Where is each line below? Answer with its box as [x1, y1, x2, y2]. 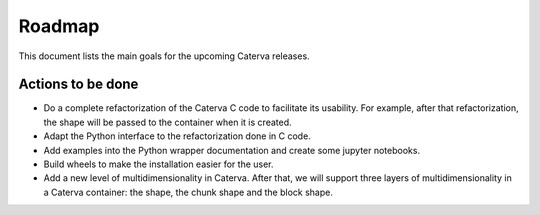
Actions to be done [18, 76, 139, 93]
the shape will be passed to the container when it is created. [43, 116, 292, 128]
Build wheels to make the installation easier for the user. [43, 158, 274, 170]
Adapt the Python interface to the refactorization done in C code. [43, 130, 312, 142]
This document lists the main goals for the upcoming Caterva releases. [18, 50, 310, 62]
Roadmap [18, 15, 100, 37]
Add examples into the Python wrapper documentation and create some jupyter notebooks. [43, 144, 420, 156]
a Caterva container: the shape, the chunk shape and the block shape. [43, 186, 334, 198]
